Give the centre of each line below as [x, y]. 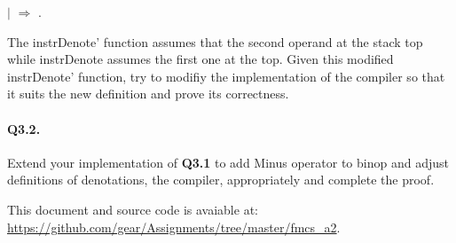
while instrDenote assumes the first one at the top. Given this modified [200, 59]
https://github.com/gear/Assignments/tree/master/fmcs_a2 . [174, 227]
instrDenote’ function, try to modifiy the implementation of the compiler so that [226, 76]
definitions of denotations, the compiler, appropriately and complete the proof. [221, 180]
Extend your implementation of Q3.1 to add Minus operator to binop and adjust [228, 162]
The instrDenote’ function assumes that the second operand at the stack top [215, 41]
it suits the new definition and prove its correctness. [148, 94]
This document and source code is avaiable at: [133, 209]
